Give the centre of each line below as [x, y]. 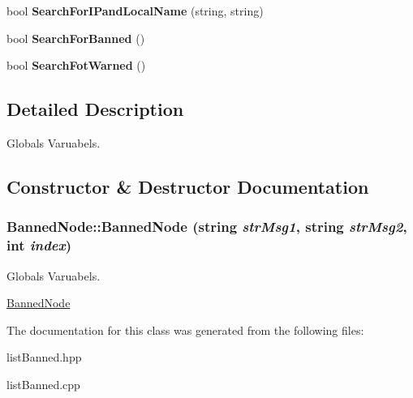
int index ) [39, 245]
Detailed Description [95, 109]
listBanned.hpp [44, 357]
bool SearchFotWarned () [76, 65]
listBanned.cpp [43, 384]
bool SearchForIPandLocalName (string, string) [135, 11]
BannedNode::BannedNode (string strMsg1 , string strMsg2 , [207, 227]
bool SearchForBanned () [76, 38]
